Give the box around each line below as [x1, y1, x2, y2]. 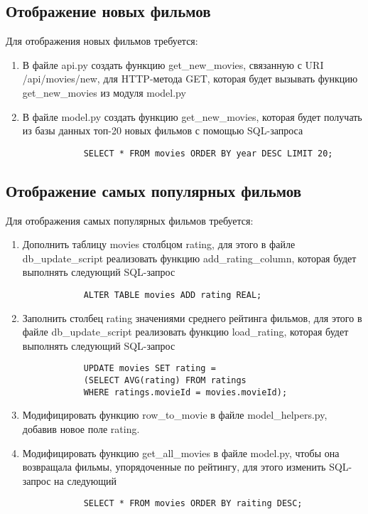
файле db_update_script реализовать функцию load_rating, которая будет [22, 324, 349, 339]
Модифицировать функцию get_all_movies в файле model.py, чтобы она [22, 445, 340, 460]
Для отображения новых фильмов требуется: [6, 33, 198, 48]
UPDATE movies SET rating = [83, 363, 216, 374]
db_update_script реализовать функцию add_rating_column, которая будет [22, 250, 357, 265]
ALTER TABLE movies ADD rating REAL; [83, 290, 262, 300]
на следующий [54, 473, 117, 488]
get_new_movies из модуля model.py [22, 85, 186, 100]
